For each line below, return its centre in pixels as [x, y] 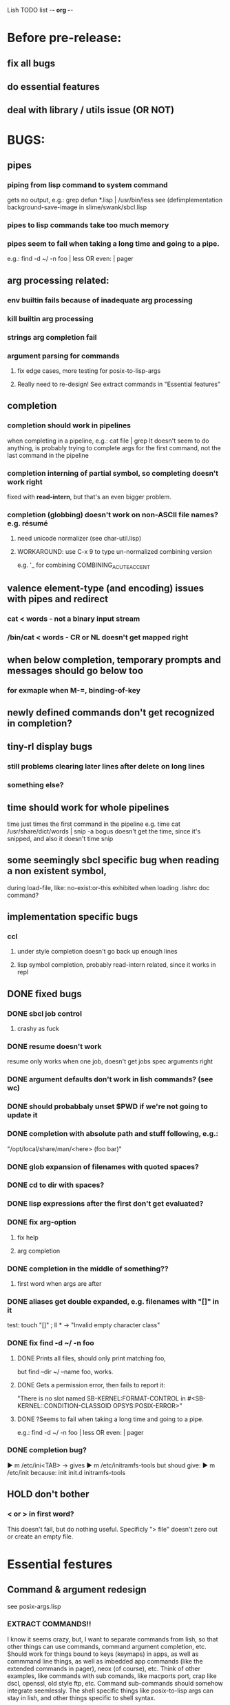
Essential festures [60, 1564]
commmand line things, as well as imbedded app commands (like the [105, 1661]
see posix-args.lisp [34, 1606]
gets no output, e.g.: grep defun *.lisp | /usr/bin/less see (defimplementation [115, 200]
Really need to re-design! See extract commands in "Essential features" [119, 384]
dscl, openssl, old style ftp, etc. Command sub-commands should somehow [115, 1683]
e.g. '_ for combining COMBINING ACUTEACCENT [83, 566]
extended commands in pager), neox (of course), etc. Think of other [104, 1668]
